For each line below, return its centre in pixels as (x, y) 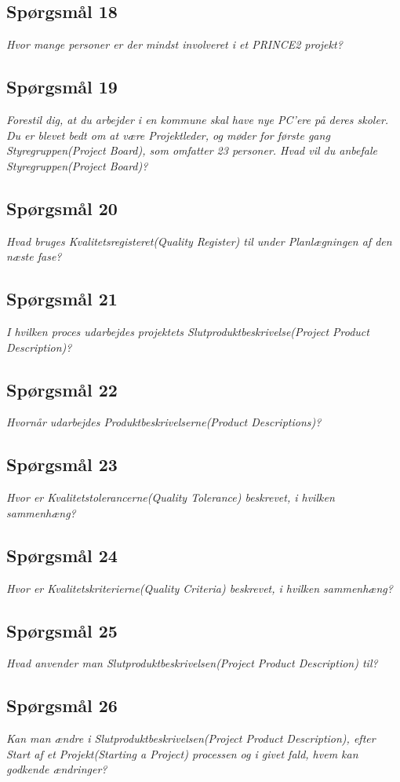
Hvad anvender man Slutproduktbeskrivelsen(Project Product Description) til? (192, 663)
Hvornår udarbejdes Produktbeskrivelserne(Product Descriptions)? (164, 422)
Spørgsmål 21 (62, 299)
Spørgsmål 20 (62, 208)
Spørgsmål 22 (62, 389)
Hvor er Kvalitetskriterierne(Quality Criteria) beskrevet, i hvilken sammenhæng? (200, 588)
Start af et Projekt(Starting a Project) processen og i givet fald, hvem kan (182, 753)
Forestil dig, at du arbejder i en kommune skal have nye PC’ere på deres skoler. (198, 119)
